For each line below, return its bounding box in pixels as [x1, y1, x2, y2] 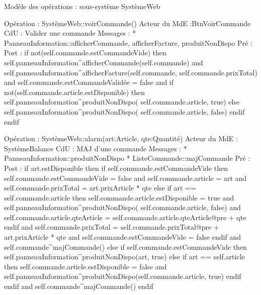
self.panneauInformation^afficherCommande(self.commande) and [4, 57, 203, 67]
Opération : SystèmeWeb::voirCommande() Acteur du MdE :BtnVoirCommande [4, 18, 251, 28]
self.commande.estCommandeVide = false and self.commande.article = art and [4, 172, 247, 183]
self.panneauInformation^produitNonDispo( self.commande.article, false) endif [4, 106, 245, 117]
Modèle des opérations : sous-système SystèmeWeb [4, 1, 160, 11]
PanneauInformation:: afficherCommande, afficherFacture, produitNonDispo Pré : [4, 37, 252, 48]
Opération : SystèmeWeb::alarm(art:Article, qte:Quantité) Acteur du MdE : [4, 133, 238, 144]
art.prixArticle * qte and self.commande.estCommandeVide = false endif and [4, 232, 241, 242]
